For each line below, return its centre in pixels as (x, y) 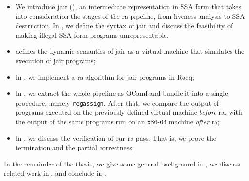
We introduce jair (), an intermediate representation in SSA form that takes (128, 6)
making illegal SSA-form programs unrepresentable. (92, 35)
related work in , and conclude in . (55, 173)
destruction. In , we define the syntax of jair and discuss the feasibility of (124, 25)
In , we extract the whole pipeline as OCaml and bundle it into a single (122, 93)
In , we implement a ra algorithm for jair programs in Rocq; (105, 77)
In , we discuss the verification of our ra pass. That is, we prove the (116, 138)
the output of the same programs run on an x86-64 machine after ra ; (117, 121)
